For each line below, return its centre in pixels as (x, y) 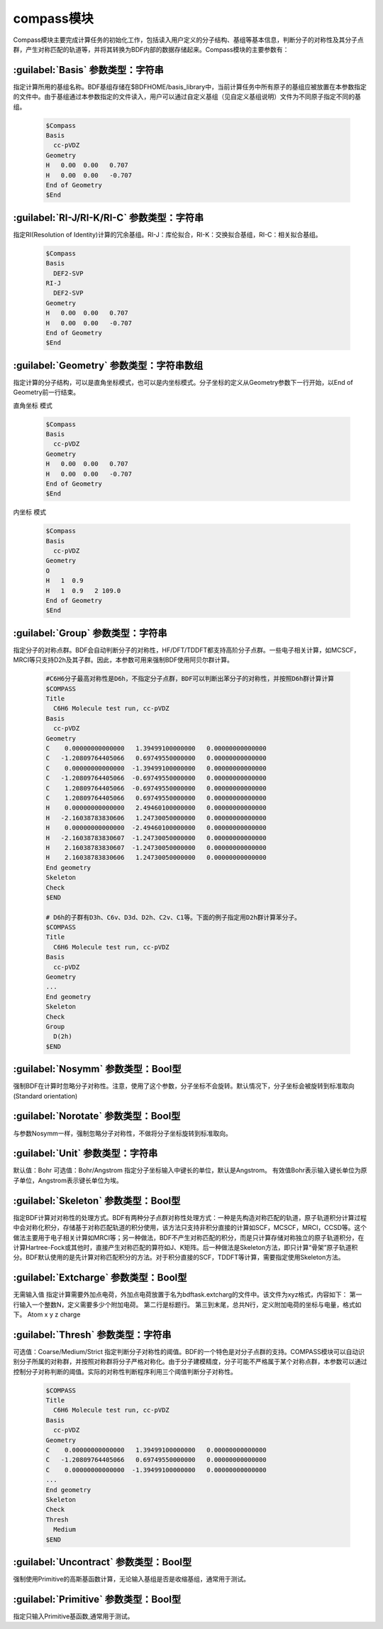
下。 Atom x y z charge (47, 1314)
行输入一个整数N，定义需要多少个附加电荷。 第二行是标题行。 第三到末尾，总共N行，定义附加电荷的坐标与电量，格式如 (187, 1304)
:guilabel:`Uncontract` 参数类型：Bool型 (102, 1562)
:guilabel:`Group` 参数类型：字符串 (90, 633)
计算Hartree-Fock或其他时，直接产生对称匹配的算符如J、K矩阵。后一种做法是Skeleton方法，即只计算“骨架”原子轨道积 (185, 1247)
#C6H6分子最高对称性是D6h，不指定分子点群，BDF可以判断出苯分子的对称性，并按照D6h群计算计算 (190, 679)
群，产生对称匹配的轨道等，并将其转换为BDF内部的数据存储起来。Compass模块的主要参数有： (151, 49)
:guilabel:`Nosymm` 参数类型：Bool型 (97, 1069)
